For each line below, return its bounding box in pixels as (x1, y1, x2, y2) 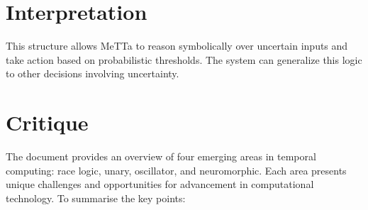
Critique (6, 108, 89, 137)
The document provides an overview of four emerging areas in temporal (6, 149, 316, 164)
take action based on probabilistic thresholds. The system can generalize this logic (6, 52, 362, 67)
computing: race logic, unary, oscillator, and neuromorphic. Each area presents (6, 162, 347, 177)
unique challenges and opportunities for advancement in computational (6, 177, 314, 192)
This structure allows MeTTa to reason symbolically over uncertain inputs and (6, 38, 348, 53)
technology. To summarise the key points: (6, 190, 186, 205)
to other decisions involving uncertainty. (6, 66, 179, 81)
